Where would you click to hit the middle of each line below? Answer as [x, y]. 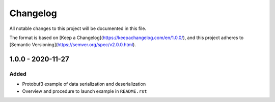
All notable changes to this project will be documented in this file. [78, 28]
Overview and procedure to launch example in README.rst [85, 91]
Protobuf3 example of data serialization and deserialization [84, 84]
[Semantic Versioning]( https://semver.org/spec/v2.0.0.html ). [73, 45]
